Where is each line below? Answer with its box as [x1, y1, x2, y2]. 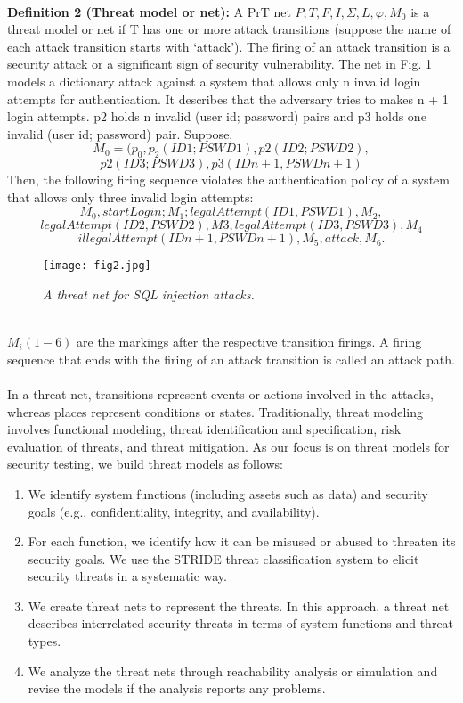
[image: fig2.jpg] [43, 259, 151, 273]
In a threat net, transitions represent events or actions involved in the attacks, [7, 384, 434, 403]
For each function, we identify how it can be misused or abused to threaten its [28, 532, 456, 551]
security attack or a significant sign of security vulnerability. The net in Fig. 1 [7, 54, 433, 73]
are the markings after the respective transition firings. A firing [77, 332, 422, 351]
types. [28, 632, 61, 650]
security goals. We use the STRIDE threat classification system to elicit [28, 549, 419, 568]
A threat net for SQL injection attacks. [43, 284, 255, 303]
